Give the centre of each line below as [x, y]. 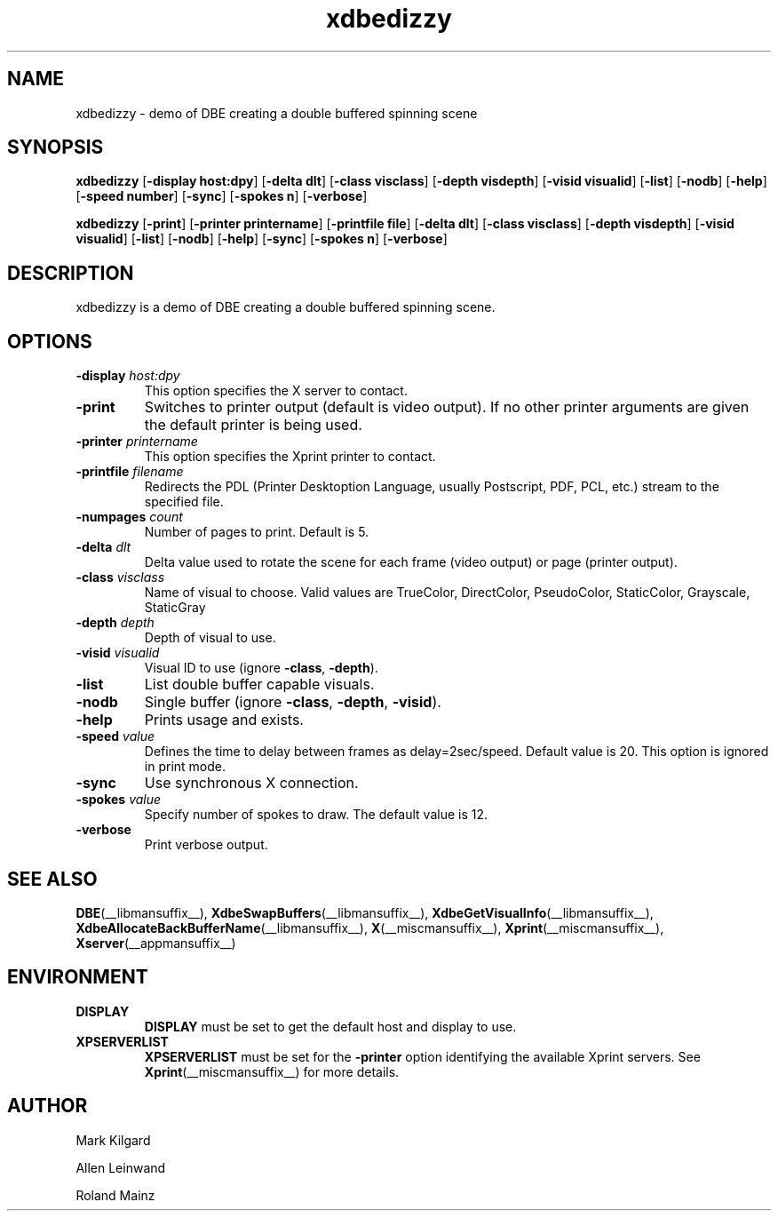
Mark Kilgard [113, 1140]
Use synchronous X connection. [251, 783]
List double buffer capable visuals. [259, 685]
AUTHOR [48, 1106]
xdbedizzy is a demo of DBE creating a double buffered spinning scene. [286, 307]
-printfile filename [130, 472]
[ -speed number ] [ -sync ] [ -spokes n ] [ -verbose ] [222, 196]
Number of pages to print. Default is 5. [257, 532]
